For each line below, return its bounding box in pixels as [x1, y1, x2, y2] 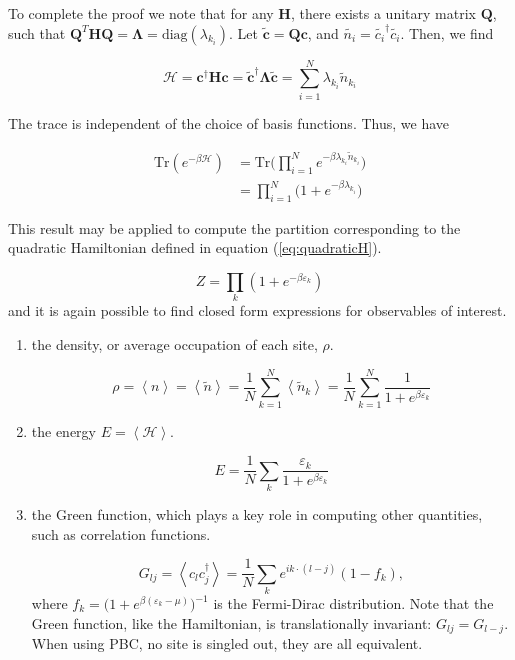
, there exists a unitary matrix [290, 3, 476, 23]
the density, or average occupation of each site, [31, 333, 318, 354]
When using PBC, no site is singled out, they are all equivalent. [31, 633, 423, 654]
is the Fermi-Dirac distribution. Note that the [213, 593, 494, 614]
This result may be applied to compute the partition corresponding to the [8, 217, 461, 238]
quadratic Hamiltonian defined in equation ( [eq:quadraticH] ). [8, 237, 382, 258]
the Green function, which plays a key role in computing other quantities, [31, 504, 483, 525]
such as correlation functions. [31, 523, 211, 544]
